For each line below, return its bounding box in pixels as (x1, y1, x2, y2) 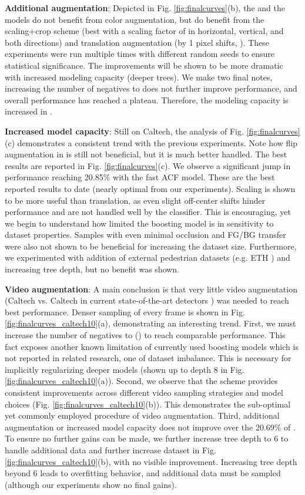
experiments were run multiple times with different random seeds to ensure (5, 48, 275, 60)
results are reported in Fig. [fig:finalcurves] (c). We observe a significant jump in (5, 159, 291, 171)
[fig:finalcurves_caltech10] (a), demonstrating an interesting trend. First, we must (5, 317, 296, 329)
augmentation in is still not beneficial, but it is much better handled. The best (5, 148, 287, 160)
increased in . (5, 105, 53, 117)
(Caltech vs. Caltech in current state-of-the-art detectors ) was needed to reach (5, 294, 289, 307)
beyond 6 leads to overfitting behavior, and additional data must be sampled (5, 467, 281, 479)
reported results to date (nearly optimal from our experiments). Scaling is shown (5, 182, 296, 194)
